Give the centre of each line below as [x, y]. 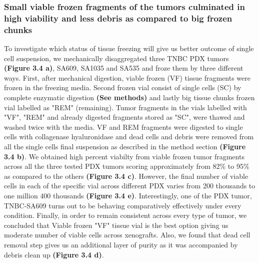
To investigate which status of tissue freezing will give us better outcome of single [129, 48]
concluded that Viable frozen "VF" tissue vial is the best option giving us [116, 225]
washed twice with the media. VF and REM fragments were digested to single [123, 126]
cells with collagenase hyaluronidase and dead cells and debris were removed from [129, 137]
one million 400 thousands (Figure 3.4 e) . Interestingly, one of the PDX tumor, [128, 195]
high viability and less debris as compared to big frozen [118, 18]
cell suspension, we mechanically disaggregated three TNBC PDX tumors [116, 58]
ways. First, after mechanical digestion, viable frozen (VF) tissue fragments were [127, 77]
